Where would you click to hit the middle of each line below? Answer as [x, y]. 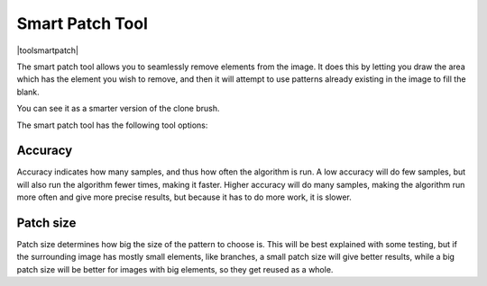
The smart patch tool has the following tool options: [112, 125]
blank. [28, 92]
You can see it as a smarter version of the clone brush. [118, 109]
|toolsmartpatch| [48, 50]
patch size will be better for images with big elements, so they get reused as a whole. [175, 269]
